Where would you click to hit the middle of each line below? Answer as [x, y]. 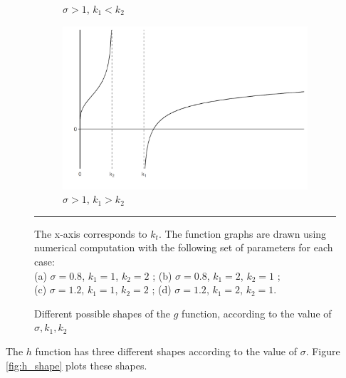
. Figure [323, 351]
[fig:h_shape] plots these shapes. [77, 365]
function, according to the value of [257, 313]
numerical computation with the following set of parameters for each [184, 247]
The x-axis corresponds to [91, 233]
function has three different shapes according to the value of [166, 351]
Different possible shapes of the [103, 313]
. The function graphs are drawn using [242, 233]
